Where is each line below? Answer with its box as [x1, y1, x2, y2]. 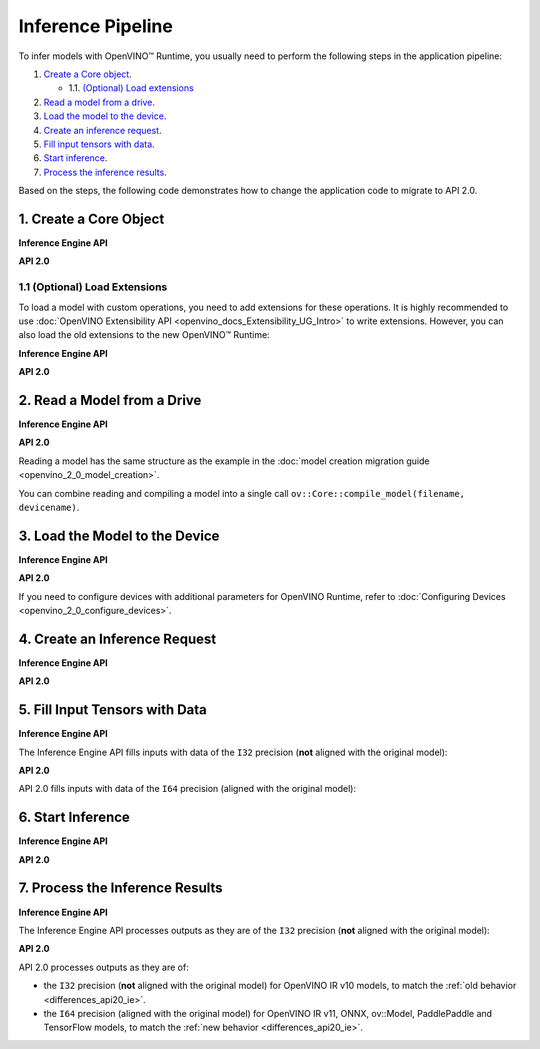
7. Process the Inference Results [18, 880, 224, 897]
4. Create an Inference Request [18, 630, 217, 647]
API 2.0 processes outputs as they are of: [18, 961, 189, 973]
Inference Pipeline [18, 15, 174, 37]
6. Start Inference [18, 809, 130, 826]
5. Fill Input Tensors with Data [18, 701, 207, 719]
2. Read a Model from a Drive [18, 391, 202, 409]
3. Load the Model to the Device [18, 527, 220, 544]
